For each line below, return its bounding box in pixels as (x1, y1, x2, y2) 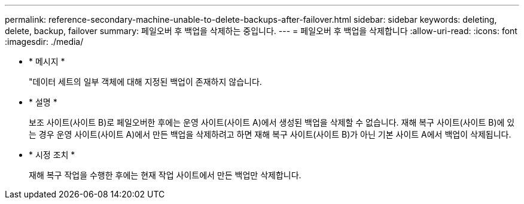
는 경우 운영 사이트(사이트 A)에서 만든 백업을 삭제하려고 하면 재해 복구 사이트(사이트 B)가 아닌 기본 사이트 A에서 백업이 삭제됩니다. (29, 129, 511, 139)
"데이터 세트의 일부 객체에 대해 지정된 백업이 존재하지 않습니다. (29, 77, 262, 87)
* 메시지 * (29, 56, 65, 66)
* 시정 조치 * (29, 150, 75, 160)
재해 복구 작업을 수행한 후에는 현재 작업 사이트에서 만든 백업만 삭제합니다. (29, 170, 301, 180)
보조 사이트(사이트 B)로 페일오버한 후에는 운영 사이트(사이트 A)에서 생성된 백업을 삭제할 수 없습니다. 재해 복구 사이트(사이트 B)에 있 (29, 117, 515, 127)
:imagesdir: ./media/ (5, 36, 84, 47)
